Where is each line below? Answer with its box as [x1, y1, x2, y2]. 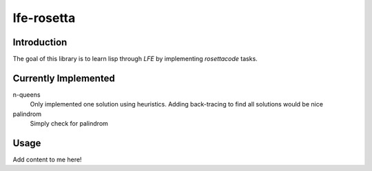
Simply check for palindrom [30, 119, 108, 128]
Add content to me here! [12, 155, 82, 164]
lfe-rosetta [12, 10, 76, 25]
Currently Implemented [12, 72, 115, 84]
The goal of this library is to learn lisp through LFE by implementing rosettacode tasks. [12, 55, 258, 63]
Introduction [12, 36, 68, 48]
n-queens [12, 90, 41, 99]
